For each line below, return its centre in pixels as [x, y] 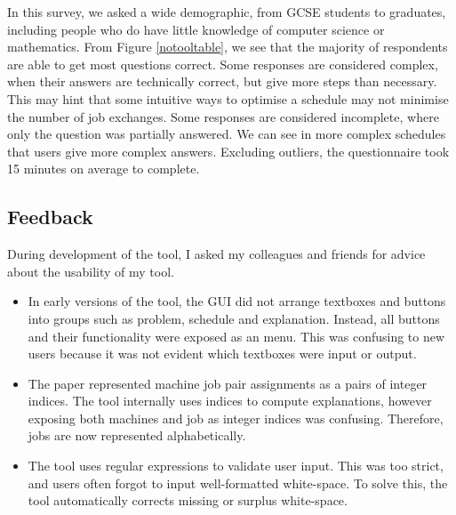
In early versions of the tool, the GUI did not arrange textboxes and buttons [237, 301]
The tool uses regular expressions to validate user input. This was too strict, [236, 466]
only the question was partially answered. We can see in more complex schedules [227, 134]
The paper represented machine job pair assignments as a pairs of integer [228, 383]
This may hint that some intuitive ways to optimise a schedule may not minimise [228, 98]
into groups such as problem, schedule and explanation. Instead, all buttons [234, 318]
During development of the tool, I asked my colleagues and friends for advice [216, 254]
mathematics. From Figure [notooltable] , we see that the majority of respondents [228, 47]
